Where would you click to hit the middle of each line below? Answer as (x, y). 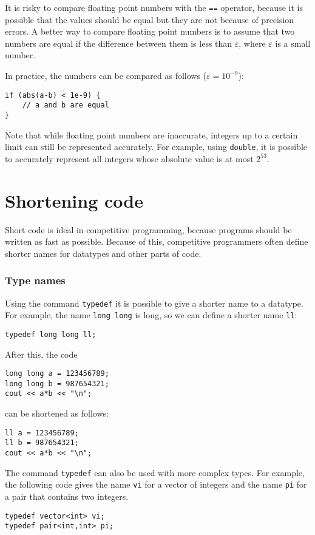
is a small (293, 43)
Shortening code (74, 200)
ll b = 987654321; (42, 443)
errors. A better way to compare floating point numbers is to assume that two (150, 31)
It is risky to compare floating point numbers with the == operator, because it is (154, 7)
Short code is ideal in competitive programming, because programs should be (148, 229)
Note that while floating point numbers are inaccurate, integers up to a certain (151, 135)
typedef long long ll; (51, 334)
